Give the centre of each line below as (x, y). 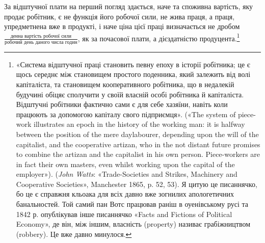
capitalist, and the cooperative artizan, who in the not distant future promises (138, 144)
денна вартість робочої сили (41, 36)
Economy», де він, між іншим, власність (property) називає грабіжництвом (133, 224)
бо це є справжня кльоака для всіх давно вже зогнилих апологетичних (125, 194)
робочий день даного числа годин (41, 42)
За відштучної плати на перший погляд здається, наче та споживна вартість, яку (128, 6)
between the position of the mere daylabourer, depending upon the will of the (137, 134)
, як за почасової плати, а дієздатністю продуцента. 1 (159, 37)
